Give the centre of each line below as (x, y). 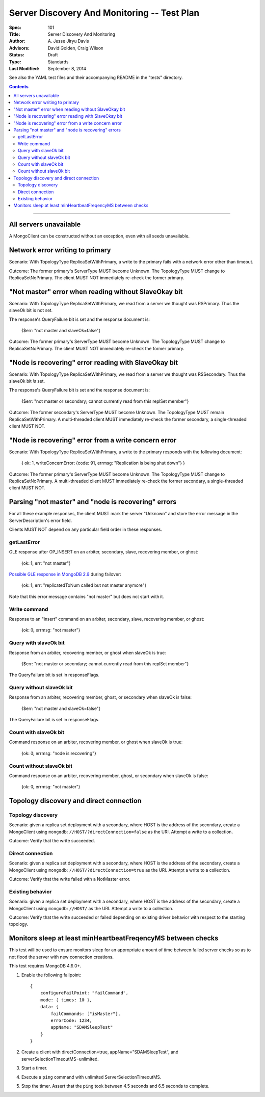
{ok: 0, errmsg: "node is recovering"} (59, 753)
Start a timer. (34, 1068)
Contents (19, 86)
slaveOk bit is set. (27, 381)
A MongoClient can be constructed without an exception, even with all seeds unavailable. (99, 236)
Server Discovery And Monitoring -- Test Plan (104, 13)
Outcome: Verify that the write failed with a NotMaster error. (70, 879)
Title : (15, 34)
